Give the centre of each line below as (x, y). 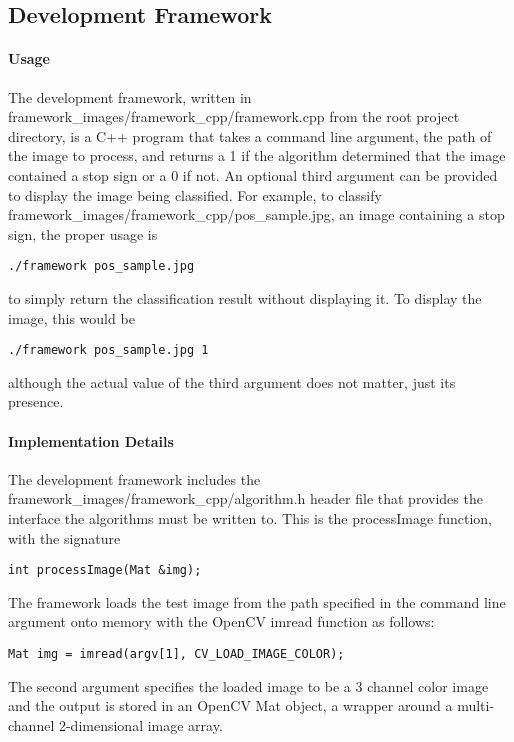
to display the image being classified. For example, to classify (195, 194)
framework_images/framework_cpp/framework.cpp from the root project (234, 116)
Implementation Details (91, 440)
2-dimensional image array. (140, 724)
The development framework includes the (134, 478)
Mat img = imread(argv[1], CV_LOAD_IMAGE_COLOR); (176, 654)
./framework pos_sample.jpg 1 (108, 350)
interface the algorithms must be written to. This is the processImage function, (250, 518)
